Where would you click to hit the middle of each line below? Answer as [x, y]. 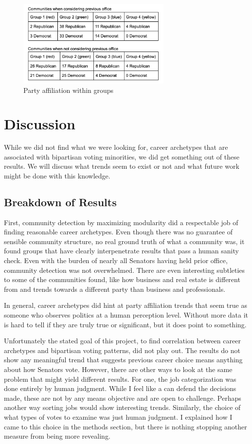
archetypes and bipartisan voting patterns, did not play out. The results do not [122, 350]
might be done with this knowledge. [57, 175]
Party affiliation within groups [69, 90]
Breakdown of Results [60, 202]
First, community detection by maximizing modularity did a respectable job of [121, 222]
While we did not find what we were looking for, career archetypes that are [116, 147]
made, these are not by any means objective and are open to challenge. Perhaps [123, 398]
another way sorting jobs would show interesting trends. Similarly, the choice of [122, 407]
